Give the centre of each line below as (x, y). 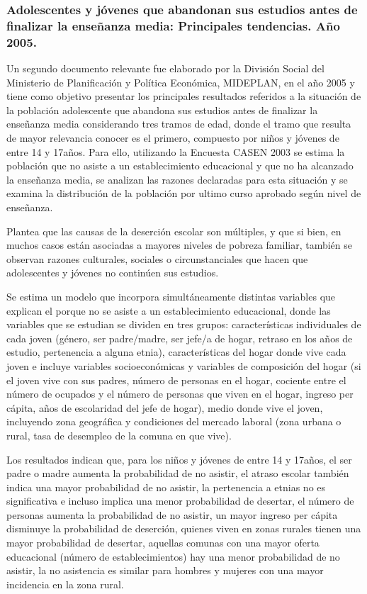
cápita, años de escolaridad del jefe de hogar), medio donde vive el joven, (165, 407)
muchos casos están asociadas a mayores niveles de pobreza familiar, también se (179, 245)
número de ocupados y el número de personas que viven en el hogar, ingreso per (180, 394)
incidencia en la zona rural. (65, 584)
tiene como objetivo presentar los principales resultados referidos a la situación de (184, 96)
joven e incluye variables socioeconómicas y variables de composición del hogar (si (184, 365)
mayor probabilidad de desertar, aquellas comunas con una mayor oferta (163, 543)
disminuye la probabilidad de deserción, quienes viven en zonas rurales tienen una (184, 528)
